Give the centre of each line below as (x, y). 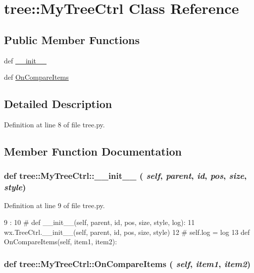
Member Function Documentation (93, 151)
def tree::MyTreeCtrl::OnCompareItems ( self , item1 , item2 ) (127, 263)
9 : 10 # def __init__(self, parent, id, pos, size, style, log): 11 (100, 222)
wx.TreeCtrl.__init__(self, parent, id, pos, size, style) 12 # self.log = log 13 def (127, 232)
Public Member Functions (72, 39)
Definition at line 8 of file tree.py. (54, 124)
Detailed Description (58, 104)
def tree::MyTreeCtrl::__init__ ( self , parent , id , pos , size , (126, 176)
